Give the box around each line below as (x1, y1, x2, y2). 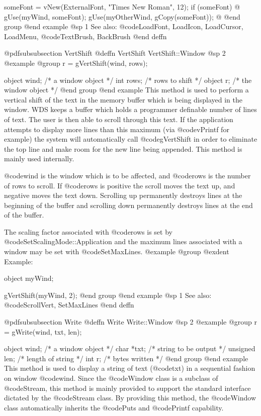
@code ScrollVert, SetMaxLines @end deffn (4, 299, 134, 310)
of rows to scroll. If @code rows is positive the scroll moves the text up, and (4, 180, 235, 190)
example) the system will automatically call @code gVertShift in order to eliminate (4, 134, 257, 144)
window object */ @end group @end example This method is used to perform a (4, 84, 249, 95)
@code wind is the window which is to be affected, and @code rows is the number (4, 170, 251, 180)
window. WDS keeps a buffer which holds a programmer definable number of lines (4, 104, 257, 115)
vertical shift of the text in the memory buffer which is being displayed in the (4, 94, 243, 105)
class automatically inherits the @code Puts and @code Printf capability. (4, 402, 224, 412)
